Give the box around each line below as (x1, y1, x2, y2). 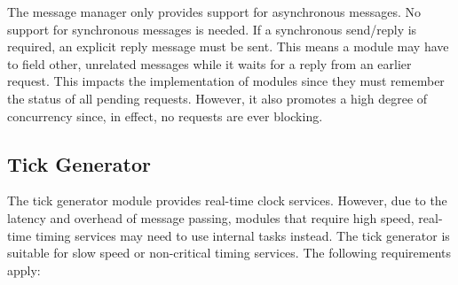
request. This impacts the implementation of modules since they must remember (7, 72, 445, 90)
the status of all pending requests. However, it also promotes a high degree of (7, 89, 428, 107)
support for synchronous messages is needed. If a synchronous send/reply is (7, 19, 417, 38)
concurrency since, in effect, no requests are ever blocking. (7, 106, 323, 125)
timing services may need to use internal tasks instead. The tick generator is (35, 226, 450, 244)
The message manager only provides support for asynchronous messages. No (7, 3, 421, 20)
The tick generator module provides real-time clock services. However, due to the (7, 191, 447, 210)
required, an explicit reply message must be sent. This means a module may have (7, 37, 449, 56)
